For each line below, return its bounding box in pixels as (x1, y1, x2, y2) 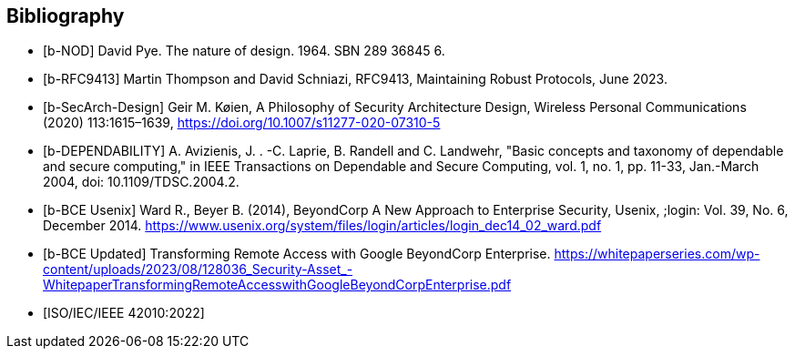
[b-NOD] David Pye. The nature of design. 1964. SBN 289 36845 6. (43, 43, 445, 59)
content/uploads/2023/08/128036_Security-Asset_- (43, 261, 353, 278)
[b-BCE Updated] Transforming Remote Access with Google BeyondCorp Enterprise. (43, 246, 551, 262)
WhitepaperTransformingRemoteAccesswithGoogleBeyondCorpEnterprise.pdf (43, 277, 512, 293)
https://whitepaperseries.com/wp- (554, 246, 760, 262)
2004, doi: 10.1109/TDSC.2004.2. (43, 174, 240, 190)
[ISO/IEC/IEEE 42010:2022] (43, 305, 205, 321)
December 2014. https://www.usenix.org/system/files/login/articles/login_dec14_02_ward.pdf (43, 218, 602, 234)
